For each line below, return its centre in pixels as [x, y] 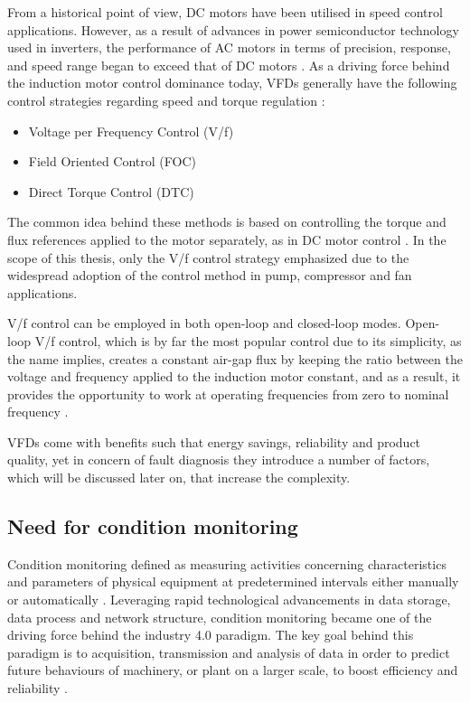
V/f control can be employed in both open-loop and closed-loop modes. [204, 323]
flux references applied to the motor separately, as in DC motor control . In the [227, 239]
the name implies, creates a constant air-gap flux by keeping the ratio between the [235, 358]
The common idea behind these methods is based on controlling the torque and [227, 222]
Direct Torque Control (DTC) [111, 191]
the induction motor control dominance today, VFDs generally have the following [232, 83]
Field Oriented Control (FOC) [113, 161]
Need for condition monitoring [153, 526]
